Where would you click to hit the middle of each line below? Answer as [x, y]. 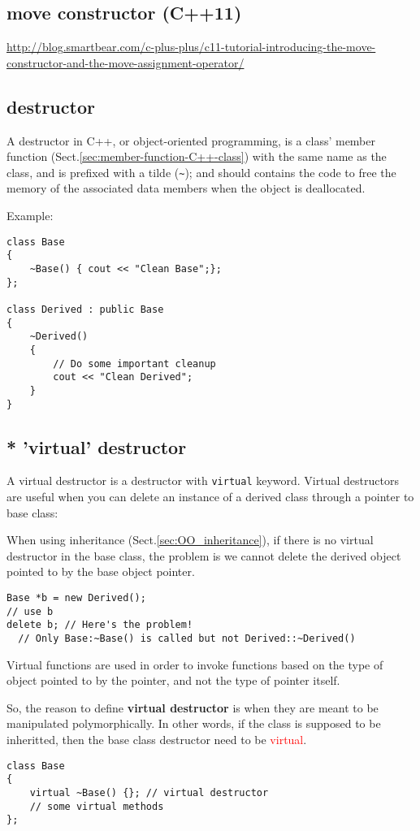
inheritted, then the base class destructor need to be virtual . [157, 739]
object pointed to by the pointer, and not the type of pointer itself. [173, 680]
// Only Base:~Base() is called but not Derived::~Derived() [187, 638]
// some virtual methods [97, 806]
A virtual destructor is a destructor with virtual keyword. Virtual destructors [203, 480]
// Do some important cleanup [134, 364]
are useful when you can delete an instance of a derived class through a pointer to [210, 497]
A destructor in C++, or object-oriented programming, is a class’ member [191, 140]
